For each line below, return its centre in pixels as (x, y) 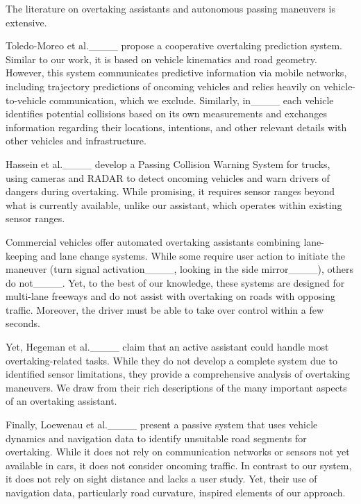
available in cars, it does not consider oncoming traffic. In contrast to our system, (179, 465)
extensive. (26, 22)
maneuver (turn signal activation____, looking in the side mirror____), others (180, 269)
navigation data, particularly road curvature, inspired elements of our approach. (176, 492)
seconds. (23, 323)
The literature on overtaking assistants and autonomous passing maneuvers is (170, 8)
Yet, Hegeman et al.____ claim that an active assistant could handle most (167, 347)
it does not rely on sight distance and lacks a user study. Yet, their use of (161, 479)
